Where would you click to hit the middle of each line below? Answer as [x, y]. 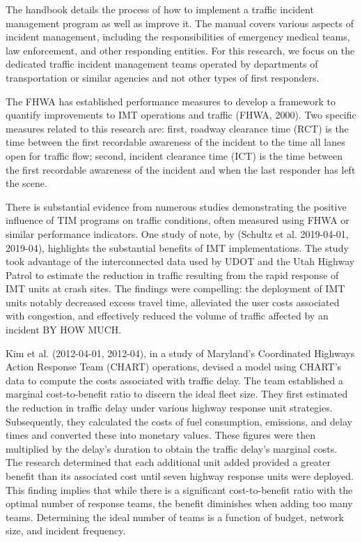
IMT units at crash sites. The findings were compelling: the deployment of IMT [175, 288]
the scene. [26, 183]
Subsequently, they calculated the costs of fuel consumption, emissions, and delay [179, 421]
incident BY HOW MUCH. [64, 330]
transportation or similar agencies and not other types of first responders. [163, 77]
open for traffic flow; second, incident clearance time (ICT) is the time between [174, 155]
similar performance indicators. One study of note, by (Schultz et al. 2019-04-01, [177, 233]
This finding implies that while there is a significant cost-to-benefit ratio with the [179, 489]
